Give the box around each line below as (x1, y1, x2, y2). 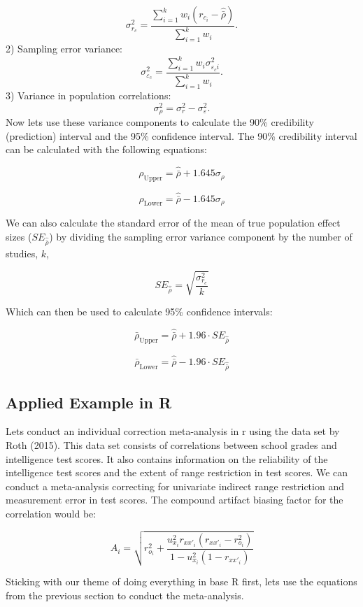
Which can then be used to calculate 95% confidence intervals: (6, 304, 273, 319)
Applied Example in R (6, 391, 172, 413)
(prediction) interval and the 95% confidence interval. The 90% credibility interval (6, 128, 357, 143)
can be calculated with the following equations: (6, 142, 207, 157)
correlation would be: (6, 506, 97, 520)
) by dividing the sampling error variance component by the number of (49, 229, 353, 243)
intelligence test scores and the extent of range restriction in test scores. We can (6, 465, 348, 480)
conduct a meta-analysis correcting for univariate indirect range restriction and (6, 478, 344, 493)
